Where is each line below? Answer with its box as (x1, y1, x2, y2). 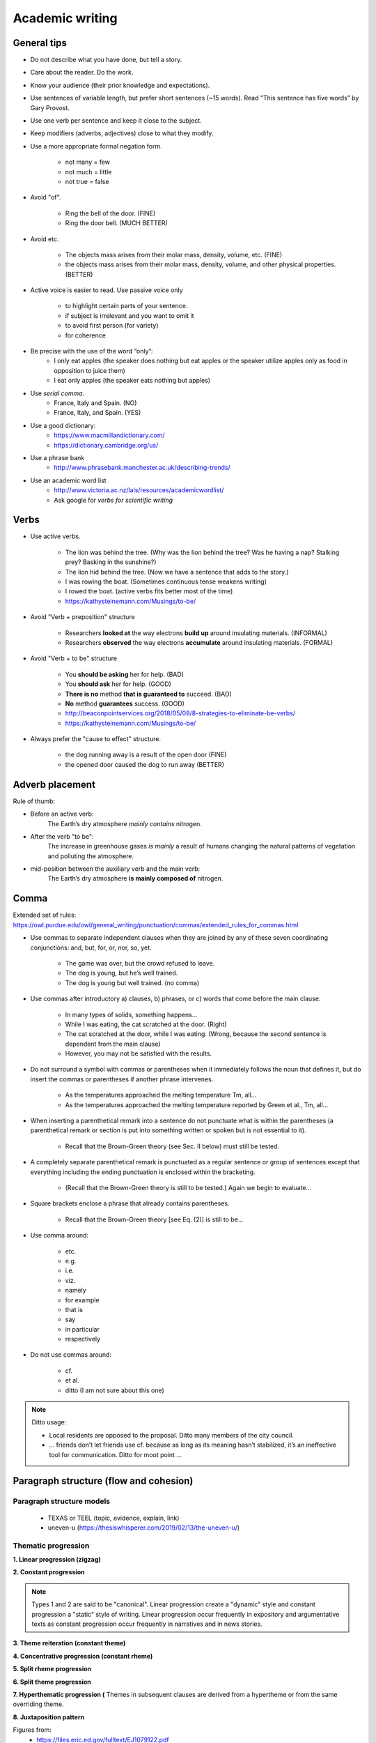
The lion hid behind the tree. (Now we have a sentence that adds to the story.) (65, 568, 289, 576)
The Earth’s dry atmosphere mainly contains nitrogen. (47, 819, 202, 828)
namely (65, 1286, 86, 1295)
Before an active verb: (30, 809, 94, 819)
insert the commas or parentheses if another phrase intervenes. (30, 1074, 214, 1083)
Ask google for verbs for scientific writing (54, 496, 173, 504)
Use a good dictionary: (30, 421, 96, 429)
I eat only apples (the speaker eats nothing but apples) (54, 376, 211, 385)
